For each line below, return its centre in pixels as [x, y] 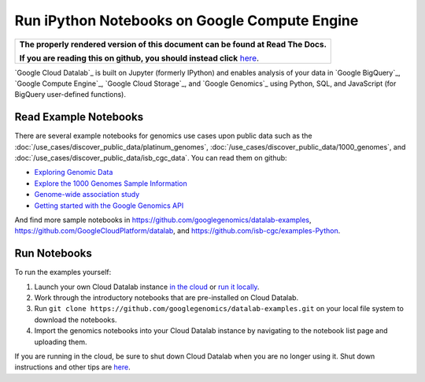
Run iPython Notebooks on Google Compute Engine [187, 20]
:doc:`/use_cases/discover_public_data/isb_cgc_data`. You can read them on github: [151, 158]
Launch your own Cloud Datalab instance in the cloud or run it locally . [147, 287]
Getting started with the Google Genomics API [109, 206]
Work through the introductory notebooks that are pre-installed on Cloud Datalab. [166, 298]
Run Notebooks [53, 253]
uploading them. [61, 342]
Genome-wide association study [87, 195]
